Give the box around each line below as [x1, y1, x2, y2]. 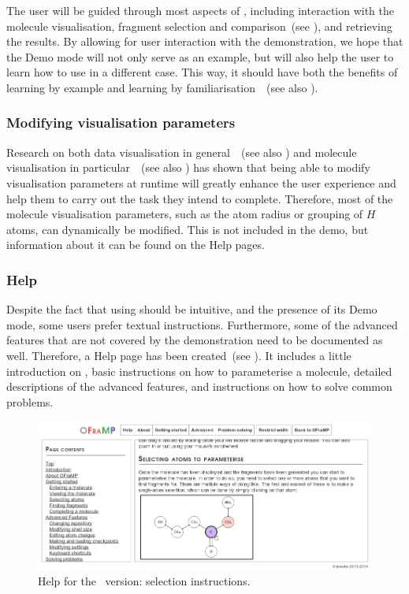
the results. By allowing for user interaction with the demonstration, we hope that [6, 33, 403, 50]
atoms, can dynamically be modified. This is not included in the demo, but [6, 221, 369, 237]
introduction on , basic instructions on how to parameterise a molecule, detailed [6, 362, 392, 379]
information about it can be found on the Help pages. [6, 236, 265, 253]
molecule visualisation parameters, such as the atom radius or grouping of [6, 206, 363, 222]
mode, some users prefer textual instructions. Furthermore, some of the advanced [6, 316, 398, 332]
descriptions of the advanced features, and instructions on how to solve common [6, 378, 392, 395]
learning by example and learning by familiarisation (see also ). [6, 79, 318, 95]
